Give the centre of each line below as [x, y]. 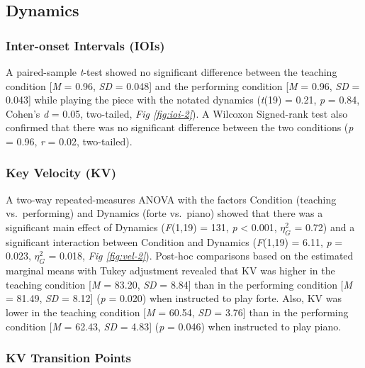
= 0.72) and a [325, 227]
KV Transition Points [69, 358]
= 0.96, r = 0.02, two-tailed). [69, 141]
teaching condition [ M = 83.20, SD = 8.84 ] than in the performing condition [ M [179, 284]
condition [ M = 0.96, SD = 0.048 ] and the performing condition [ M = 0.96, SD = [183, 85]
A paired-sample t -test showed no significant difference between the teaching [172, 72]
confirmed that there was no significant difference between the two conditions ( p [180, 127]
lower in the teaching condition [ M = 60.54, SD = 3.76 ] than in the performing [177, 312]
